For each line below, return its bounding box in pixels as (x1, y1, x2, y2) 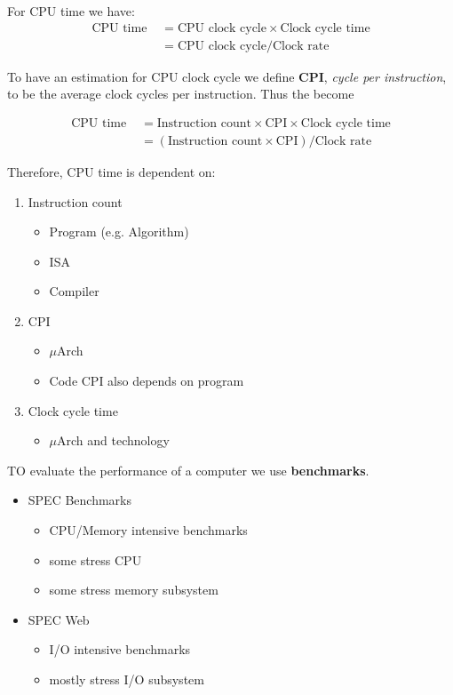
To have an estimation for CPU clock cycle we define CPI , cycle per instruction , (7, 67, 447, 85)
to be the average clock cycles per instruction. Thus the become (7, 84, 354, 103)
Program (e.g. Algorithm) (49, 222, 189, 241)
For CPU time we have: (7, 2, 135, 20)
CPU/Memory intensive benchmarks (49, 521, 248, 539)
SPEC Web (28, 610, 90, 628)
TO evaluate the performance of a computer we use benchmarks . (7, 460, 370, 479)
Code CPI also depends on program (49, 371, 244, 390)
